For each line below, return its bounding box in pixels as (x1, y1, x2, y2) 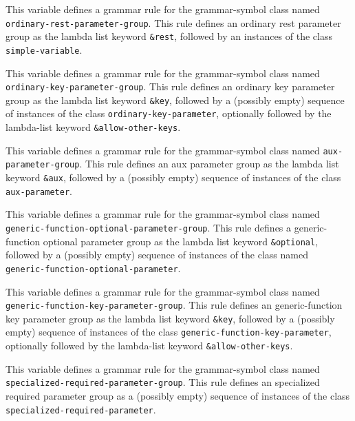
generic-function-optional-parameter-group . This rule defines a (6, 220, 292, 234)
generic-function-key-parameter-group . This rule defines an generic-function (6, 298, 343, 312)
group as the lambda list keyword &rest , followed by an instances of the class (6, 29, 332, 43)
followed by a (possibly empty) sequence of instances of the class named (6, 247, 308, 262)
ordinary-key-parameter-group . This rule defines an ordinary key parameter (6, 79, 335, 94)
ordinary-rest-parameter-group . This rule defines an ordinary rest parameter (6, 15, 341, 30)
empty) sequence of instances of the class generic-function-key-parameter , (6, 325, 332, 339)
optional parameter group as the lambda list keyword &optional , (43, 234, 319, 248)
